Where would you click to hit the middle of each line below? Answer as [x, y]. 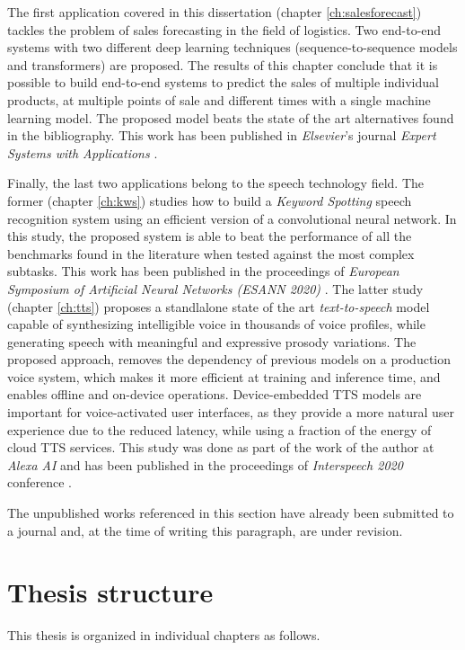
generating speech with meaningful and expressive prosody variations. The [212, 341]
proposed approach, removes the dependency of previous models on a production [229, 359]
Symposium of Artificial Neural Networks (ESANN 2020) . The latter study [215, 288]
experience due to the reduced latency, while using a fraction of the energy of [219, 429]
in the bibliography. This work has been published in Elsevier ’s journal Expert [222, 135]
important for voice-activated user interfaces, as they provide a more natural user [231, 412]
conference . [39, 482]
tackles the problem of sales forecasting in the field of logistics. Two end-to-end [224, 29]
